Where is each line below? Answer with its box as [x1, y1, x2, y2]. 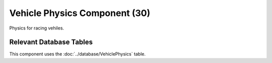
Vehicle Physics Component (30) [9, 7, 151, 18]
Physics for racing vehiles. [9, 25, 64, 31]
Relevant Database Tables [9, 38, 93, 46]
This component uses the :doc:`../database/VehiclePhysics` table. [9, 51, 146, 57]
